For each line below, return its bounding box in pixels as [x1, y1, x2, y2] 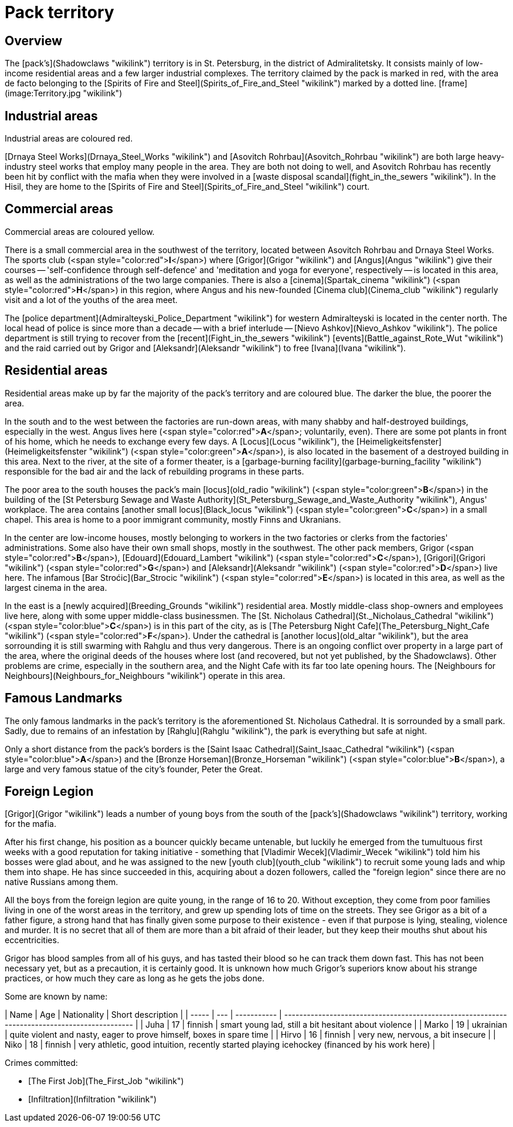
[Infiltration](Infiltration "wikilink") [28, 1094, 157, 1105]
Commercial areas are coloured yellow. [5, 226, 155, 237]
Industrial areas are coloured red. [5, 133, 133, 144]
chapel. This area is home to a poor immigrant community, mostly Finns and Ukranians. [5, 514, 341, 524]
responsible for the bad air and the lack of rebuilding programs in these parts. [5, 466, 304, 476]
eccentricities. [5, 935, 59, 946]
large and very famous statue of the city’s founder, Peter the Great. [5, 763, 263, 774]
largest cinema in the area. [5, 582, 107, 593]
